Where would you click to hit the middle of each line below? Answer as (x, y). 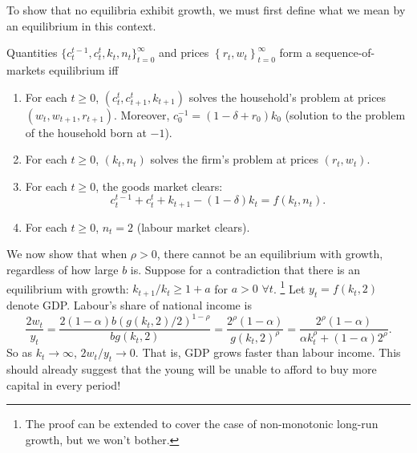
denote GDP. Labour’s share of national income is (129, 305)
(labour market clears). (193, 226)
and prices (184, 53)
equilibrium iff (83, 69)
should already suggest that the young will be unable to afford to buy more (192, 369)
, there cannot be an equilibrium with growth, (270, 254)
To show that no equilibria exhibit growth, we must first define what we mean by (206, 10)
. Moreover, (142, 114)
